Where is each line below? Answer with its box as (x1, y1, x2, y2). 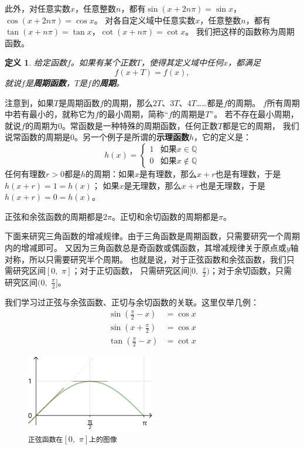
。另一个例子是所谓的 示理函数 (74, 131, 189, 143)
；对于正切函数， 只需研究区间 (71, 264, 190, 277)
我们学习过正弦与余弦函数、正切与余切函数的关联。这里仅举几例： (5, 295, 259, 308)
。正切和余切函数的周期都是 (111, 210, 218, 222)
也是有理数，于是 (215, 167, 281, 179)
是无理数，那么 (124, 179, 182, 191)
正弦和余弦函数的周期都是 (5, 210, 103, 222)
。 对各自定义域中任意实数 (94, 13, 196, 26)
